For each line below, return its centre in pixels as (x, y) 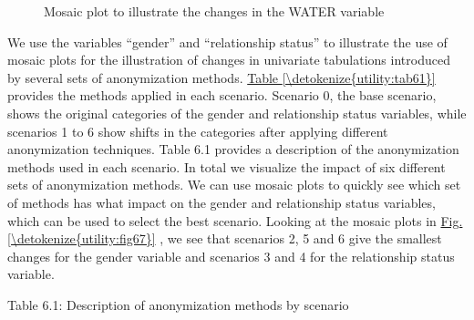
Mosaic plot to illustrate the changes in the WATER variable (214, 11)
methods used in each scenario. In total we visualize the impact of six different (227, 166)
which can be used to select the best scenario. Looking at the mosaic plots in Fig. (235, 220)
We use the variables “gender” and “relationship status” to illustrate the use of (227, 41)
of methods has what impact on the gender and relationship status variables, (222, 202)
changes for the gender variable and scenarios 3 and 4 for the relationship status (231, 256)
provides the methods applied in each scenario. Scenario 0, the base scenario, (222, 95)
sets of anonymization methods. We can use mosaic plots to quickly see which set (234, 185)
